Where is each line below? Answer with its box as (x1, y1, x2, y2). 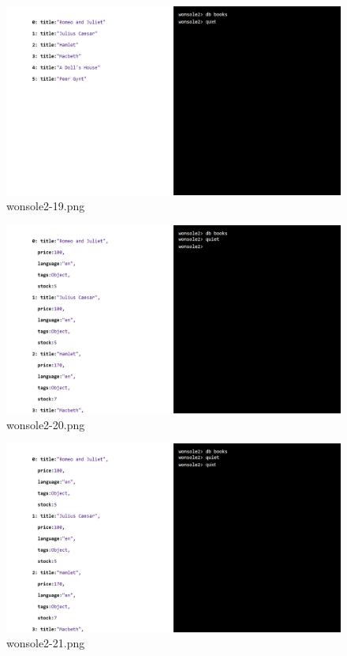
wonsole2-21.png (6, 635, 85, 651)
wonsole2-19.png (6, 198, 85, 214)
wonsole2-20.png (6, 416, 85, 432)
